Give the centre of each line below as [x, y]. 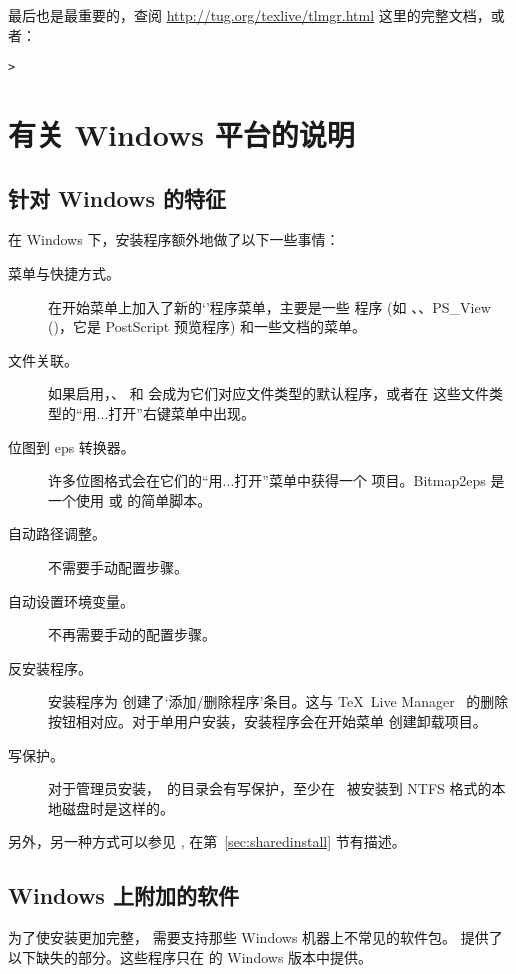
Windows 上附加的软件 [123, 895]
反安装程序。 [50, 667]
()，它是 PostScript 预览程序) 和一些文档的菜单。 [207, 326]
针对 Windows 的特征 [117, 197]
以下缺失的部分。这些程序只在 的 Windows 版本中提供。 [190, 956]
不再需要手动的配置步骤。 [132, 634]
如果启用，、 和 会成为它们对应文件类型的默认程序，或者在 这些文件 [268, 393]
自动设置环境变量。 [71, 600]
